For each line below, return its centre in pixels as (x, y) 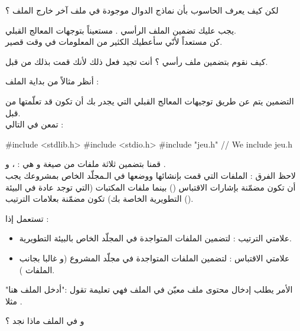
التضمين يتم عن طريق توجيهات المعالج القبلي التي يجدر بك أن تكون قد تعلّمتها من (150, 101)
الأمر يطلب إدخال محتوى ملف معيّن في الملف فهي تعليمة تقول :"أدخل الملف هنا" (149, 289)
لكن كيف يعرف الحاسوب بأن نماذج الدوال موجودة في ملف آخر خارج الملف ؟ (142, 10)
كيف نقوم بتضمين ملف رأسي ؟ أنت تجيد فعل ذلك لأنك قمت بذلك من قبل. (137, 61)
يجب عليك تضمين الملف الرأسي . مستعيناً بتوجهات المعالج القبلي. (121, 30)
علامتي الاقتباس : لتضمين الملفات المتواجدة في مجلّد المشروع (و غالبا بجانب (154, 258)
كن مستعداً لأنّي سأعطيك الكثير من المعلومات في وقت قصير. (114, 42)
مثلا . (14, 301)
